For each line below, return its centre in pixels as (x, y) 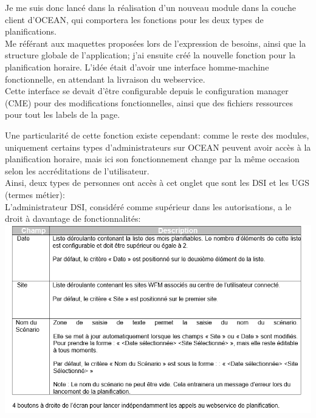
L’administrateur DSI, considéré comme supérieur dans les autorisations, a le (148, 206)
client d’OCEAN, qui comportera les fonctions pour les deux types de (134, 19)
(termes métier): (35, 194)
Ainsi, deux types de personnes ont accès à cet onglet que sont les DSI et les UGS (157, 183)
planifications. (31, 31)
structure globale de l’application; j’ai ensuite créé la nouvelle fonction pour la (150, 55)
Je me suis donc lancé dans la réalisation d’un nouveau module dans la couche (150, 7)
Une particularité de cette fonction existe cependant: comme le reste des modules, (157, 135)
